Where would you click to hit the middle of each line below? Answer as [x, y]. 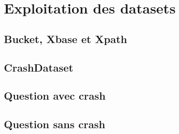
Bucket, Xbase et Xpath [66, 38]
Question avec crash [55, 96]
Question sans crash [55, 124]
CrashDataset [39, 67]
